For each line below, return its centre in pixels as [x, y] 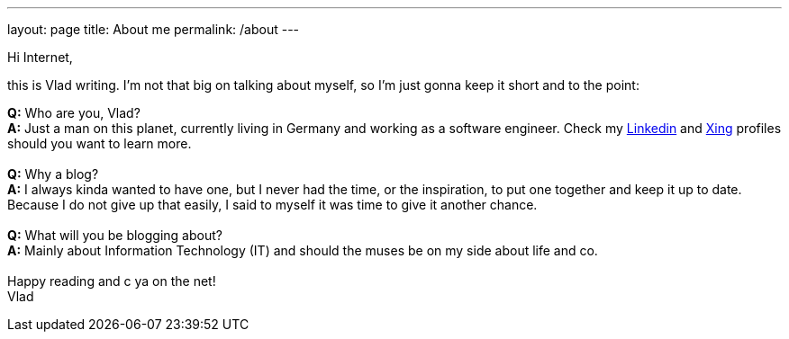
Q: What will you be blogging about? [115, 235]
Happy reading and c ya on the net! [112, 281]
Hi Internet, [40, 57]
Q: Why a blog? [53, 174]
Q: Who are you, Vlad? [74, 113]
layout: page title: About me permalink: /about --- [154, 29]
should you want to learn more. [100, 143]
